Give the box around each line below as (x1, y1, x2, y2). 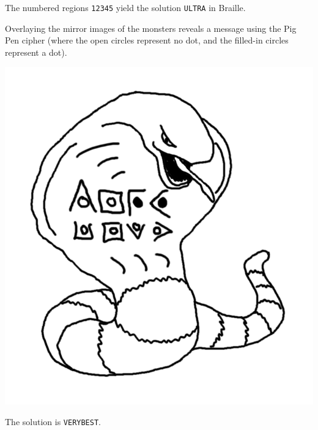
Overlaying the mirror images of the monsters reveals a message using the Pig (5, 21, 297, 34)
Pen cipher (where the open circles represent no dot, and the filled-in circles (5, 34, 289, 47)
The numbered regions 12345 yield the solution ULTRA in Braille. (5, 1, 246, 13)
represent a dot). (5, 45, 67, 58)
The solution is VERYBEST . (5, 415, 102, 428)
